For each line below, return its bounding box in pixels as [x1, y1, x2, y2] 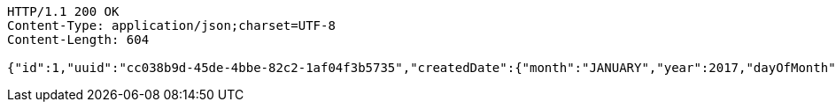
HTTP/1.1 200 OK [7, 4, 120, 18]
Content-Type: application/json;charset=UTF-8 [7, 18, 336, 33]
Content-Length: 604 [7, 33, 150, 47]
